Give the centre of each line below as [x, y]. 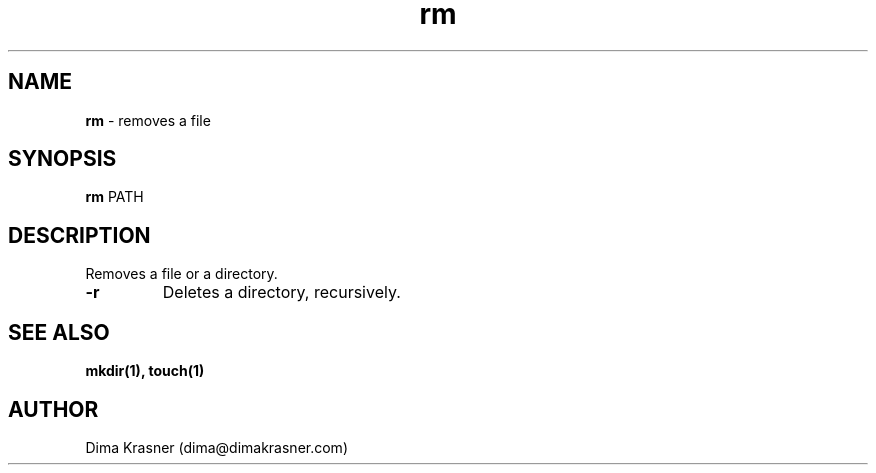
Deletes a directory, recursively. [281, 292]
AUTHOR [53, 409]
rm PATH [114, 197]
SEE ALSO [59, 332]
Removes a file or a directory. [181, 274]
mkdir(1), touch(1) [145, 371]
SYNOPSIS [62, 159]
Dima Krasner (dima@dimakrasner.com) [216, 447]
